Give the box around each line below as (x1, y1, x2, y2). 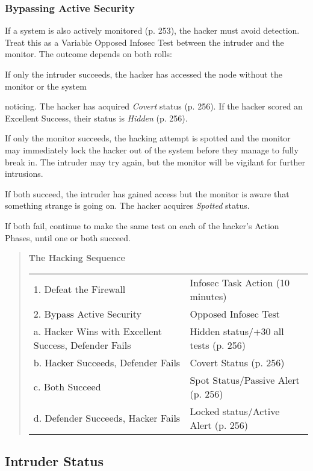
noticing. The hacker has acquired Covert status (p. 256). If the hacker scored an (5, 100, 303, 112)
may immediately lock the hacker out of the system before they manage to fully (5, 143, 299, 156)
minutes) (190, 289, 227, 303)
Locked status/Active (190, 404, 280, 418)
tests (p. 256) (190, 337, 246, 352)
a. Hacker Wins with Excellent (33, 324, 163, 338)
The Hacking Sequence (28, 251, 125, 264)
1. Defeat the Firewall (33, 282, 126, 297)
